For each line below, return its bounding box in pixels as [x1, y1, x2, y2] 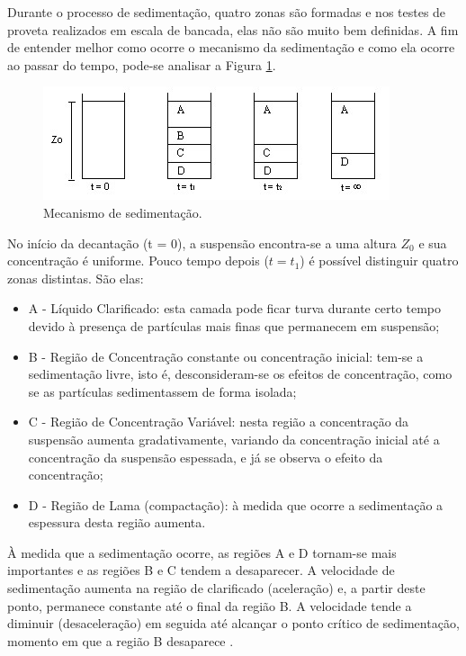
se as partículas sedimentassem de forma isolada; [28, 382, 297, 400]
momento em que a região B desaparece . [7, 631, 234, 650]
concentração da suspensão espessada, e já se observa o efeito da [28, 447, 383, 466]
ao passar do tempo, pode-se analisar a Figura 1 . [7, 55, 276, 74]
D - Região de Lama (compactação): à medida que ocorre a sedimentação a [28, 495, 444, 514]
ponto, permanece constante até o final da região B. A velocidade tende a [7, 596, 412, 615]
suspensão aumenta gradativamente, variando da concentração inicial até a [28, 429, 440, 448]
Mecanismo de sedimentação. [43, 202, 202, 221]
